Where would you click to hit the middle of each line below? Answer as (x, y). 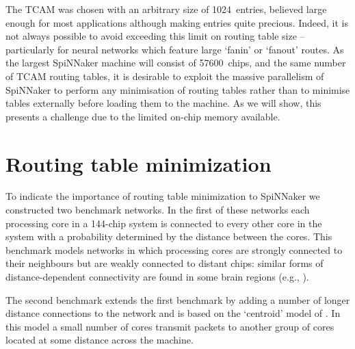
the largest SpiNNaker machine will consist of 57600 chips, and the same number (176, 63)
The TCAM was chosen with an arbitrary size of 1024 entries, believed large (166, 9)
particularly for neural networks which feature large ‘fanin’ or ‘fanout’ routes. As (175, 49)
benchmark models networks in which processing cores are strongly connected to (174, 249)
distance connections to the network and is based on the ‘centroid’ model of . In (173, 313)
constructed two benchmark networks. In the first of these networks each (158, 210)
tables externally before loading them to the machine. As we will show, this (163, 103)
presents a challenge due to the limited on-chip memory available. (143, 116)
